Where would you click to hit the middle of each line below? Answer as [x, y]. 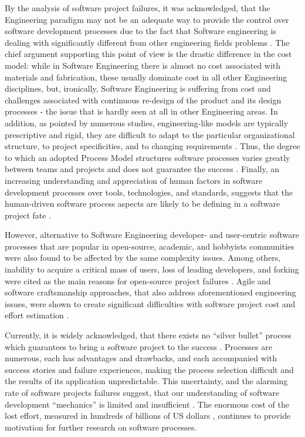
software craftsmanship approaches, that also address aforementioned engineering [150, 292]
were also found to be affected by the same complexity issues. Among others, [143, 258]
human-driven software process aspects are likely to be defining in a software [143, 204]
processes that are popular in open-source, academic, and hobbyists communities [150, 246]
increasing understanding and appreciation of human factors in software [134, 180]
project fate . [28, 215]
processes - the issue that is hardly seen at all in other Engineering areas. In [141, 111]
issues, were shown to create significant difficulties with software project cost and [150, 303]
